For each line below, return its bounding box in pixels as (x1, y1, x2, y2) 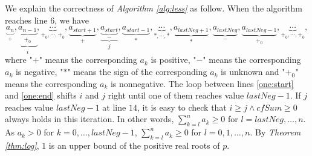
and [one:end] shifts (5, 89, 77, 102)
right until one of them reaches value (108, 89, 244, 102)
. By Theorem (250, 126, 301, 138)
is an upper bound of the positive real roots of (48, 139, 220, 152)
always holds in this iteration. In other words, (5, 112, 174, 125)
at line (102, 100, 126, 113)
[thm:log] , (5, 139, 39, 152)
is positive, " (151, 53, 197, 66)
